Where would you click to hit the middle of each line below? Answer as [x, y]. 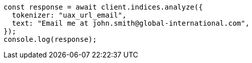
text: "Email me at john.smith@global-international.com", [131, 23]
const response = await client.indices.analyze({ [103, 7]
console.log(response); [50, 39]
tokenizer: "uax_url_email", [69, 15]
